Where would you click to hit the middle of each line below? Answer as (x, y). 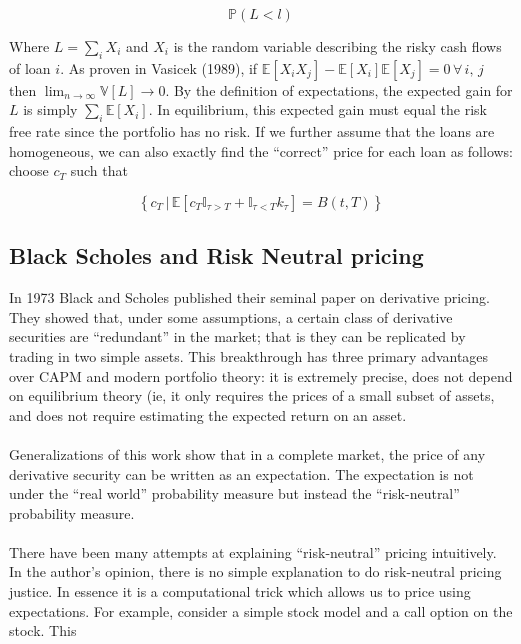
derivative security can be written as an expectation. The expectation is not (241, 473)
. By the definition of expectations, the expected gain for (339, 89)
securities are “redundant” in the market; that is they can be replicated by (237, 336)
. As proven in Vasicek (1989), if (159, 67)
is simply (50, 109)
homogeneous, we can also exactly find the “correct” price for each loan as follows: (261, 150)
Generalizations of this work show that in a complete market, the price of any (247, 453)
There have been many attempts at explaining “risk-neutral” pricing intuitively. (253, 551)
